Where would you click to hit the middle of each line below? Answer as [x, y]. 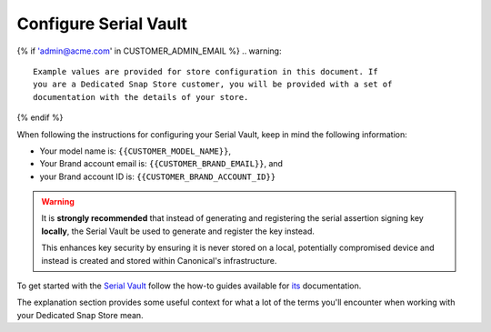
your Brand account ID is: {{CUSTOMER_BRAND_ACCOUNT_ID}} [158, 176]
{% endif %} [40, 117]
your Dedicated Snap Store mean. [80, 315]
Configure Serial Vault [102, 24]
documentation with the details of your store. [141, 97]
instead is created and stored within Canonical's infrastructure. [159, 260]
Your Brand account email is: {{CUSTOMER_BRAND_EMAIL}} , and [161, 164]
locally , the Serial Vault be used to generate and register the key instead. [178, 231]
